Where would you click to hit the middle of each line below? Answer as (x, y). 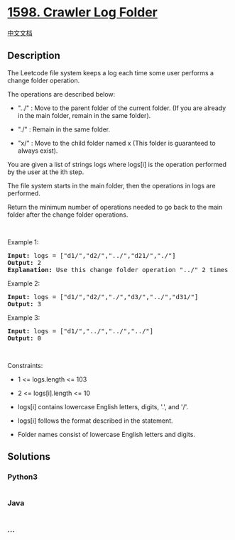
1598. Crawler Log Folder (82, 12)
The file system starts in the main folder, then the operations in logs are (111, 185)
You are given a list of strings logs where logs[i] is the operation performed (117, 164)
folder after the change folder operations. (68, 215)
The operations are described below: (61, 94)
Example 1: (23, 242)
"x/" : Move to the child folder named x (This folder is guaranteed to (116, 143)
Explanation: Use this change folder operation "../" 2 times (118, 270)
